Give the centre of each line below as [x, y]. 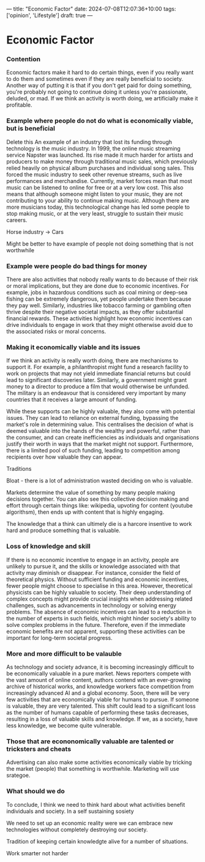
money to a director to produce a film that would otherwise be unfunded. [98, 387]
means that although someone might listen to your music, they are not [95, 194]
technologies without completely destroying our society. [77, 830]
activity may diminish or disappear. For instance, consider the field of [93, 572]
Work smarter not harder [37, 853]
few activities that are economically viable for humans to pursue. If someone [102, 699]
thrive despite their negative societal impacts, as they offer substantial [95, 312]
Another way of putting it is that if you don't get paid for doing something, [99, 86]
